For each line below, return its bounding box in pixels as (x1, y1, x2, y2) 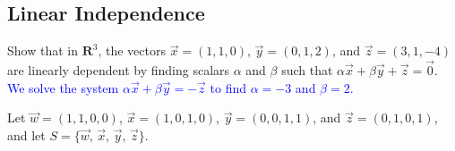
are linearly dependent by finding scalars (7, 61, 230, 80)
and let (7, 125, 46, 144)
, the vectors (98, 41, 166, 60)
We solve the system (7, 78, 119, 96)
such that (281, 61, 333, 80)
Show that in (7, 41, 78, 60)
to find (210, 78, 246, 96)
